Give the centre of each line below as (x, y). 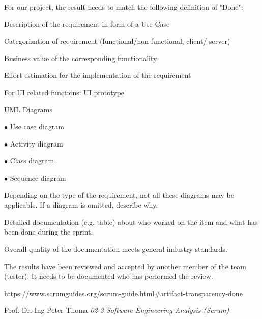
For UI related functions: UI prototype (64, 92)
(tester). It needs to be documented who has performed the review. (109, 276)
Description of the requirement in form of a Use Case (87, 24)
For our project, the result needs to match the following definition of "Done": (124, 7)
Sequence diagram (38, 177)
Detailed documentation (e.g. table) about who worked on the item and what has (131, 222)
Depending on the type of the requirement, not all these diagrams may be (119, 195)
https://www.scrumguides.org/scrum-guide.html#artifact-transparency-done (123, 293)
